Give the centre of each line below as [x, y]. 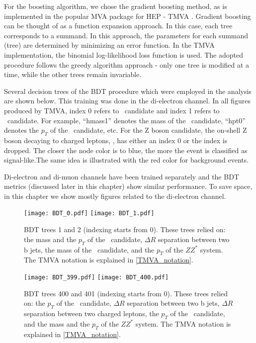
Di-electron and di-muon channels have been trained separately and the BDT [122, 176]
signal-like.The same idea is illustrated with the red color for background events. [127, 160]
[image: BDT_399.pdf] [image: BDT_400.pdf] [96, 277]
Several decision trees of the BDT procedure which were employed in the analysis [128, 91]
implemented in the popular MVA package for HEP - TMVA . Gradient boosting [128, 16]
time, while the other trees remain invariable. [73, 74]
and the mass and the [57, 323]
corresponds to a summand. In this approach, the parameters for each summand [126, 35]
